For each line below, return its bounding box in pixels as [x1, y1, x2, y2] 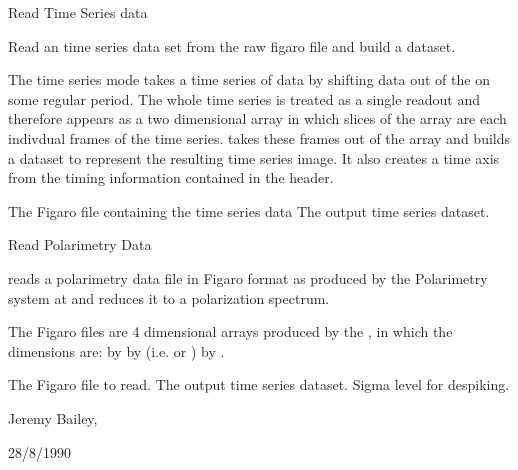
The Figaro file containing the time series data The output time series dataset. [8, 200, 490, 221]
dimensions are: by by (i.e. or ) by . [8, 340, 225, 361]
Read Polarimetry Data [8, 234, 152, 255]
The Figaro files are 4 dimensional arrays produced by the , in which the [8, 321, 453, 342]
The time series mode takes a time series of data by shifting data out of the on [8, 69, 490, 90]
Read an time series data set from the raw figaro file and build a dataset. [8, 35, 456, 56]
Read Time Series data [8, 2, 148, 22]
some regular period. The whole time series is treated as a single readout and [8, 88, 480, 109]
